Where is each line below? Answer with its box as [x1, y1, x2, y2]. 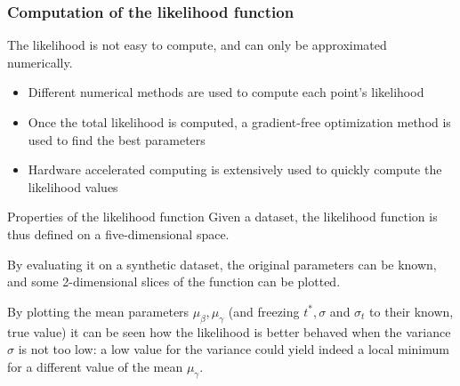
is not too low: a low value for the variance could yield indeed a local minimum [18, 340, 449, 358]
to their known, [369, 302, 454, 320]
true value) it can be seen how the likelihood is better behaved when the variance [7, 322, 451, 341]
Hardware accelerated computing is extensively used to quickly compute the [28, 160, 442, 179]
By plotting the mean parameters [7, 302, 190, 320]
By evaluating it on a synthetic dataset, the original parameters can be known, [7, 254, 437, 273]
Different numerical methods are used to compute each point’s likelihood [28, 83, 424, 101]
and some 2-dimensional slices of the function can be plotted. [7, 272, 341, 291]
